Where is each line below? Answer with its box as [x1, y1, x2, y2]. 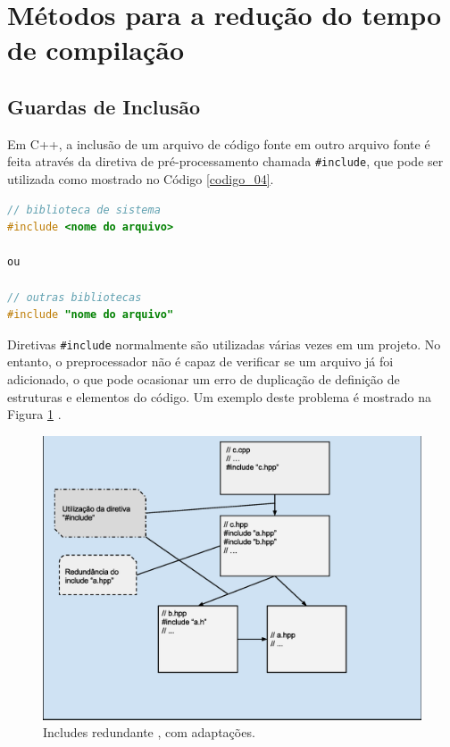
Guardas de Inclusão [7, 92, 201, 120]
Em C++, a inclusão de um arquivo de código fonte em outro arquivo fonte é [7, 134, 430, 153]
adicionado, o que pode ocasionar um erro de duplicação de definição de [7, 370, 400, 389]
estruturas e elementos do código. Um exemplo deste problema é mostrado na [7, 387, 431, 406]
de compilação [7, 31, 185, 68]
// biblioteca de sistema [7, 203, 161, 216]
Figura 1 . [7, 405, 62, 424]
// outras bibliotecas [7, 290, 142, 304]
